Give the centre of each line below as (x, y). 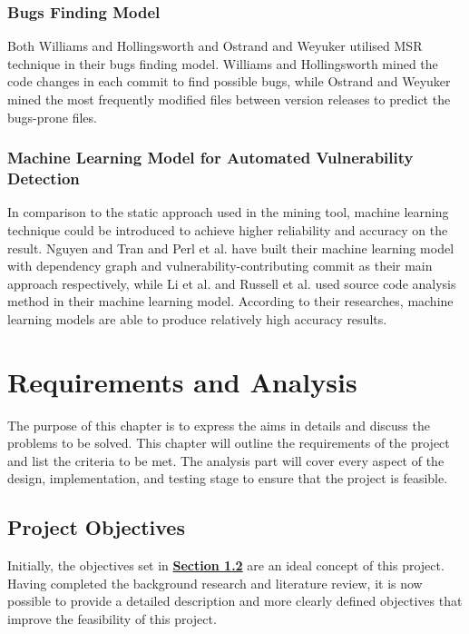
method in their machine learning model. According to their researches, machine (230, 301)
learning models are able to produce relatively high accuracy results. (197, 318)
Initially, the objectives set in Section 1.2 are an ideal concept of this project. (226, 565)
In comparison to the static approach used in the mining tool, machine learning (228, 212)
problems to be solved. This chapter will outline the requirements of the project (229, 443)
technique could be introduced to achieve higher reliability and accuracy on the (228, 229)
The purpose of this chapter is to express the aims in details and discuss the (219, 425)
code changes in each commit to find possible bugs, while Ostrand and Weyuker (229, 81)
